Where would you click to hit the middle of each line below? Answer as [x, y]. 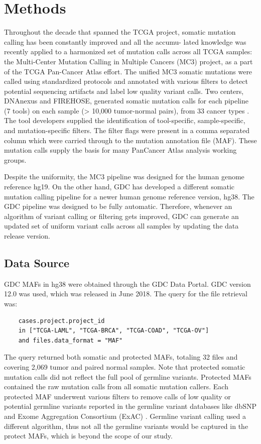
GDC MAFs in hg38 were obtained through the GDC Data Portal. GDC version [127, 284]
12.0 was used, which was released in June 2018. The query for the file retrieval [126, 294]
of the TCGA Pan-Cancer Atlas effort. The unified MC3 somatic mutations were [128, 71]
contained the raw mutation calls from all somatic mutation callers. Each [116, 386]
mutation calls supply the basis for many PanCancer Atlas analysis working [120, 150]
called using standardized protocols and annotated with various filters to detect [126, 81]
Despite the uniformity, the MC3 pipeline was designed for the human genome [124, 177]
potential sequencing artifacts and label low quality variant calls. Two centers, [124, 91]
